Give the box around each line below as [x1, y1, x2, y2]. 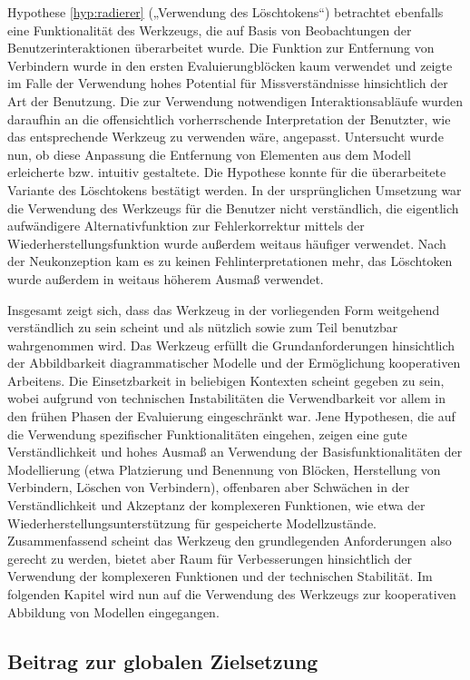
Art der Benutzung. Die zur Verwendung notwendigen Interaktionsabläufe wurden [7, 91, 464, 110]
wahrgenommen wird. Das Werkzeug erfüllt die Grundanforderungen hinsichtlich [7, 335, 455, 354]
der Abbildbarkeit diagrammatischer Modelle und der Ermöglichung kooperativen [7, 353, 461, 372]
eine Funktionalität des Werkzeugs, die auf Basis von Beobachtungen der [7, 20, 412, 39]
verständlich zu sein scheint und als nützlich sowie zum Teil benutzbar [7, 318, 398, 337]
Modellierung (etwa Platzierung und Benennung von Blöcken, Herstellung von [7, 459, 441, 478]
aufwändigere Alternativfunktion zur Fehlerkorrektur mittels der [7, 216, 365, 235]
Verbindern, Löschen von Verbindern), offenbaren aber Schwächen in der [7, 478, 410, 497]
